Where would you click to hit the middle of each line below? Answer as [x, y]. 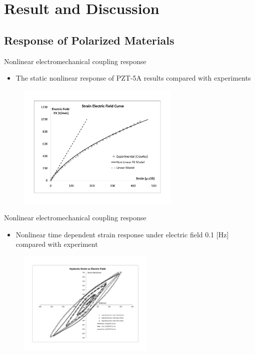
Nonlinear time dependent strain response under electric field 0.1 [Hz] [122, 234]
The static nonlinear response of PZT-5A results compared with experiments [133, 78]
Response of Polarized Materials [89, 40]
